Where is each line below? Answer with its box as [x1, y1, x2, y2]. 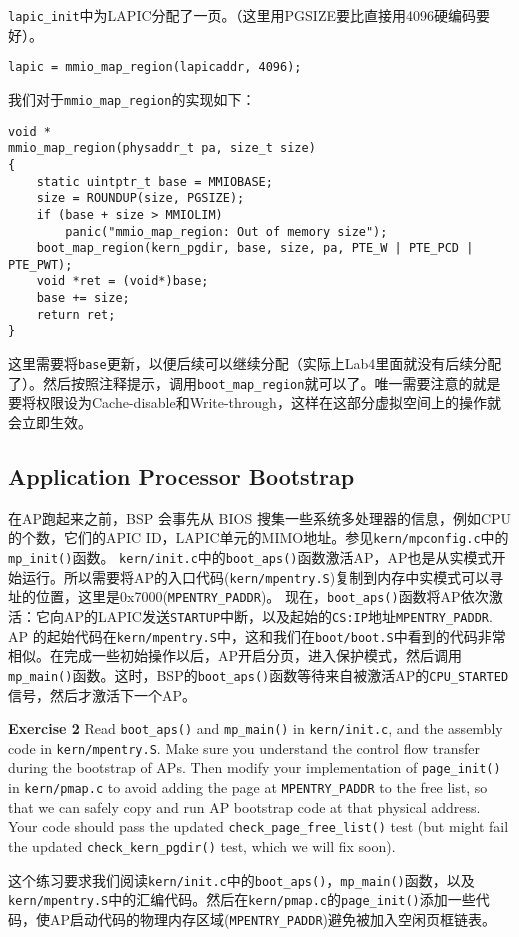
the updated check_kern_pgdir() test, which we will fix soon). [8, 836, 396, 857]
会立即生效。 [8, 412, 92, 432]
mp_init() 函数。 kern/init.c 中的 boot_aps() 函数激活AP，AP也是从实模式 [8, 547, 492, 568]
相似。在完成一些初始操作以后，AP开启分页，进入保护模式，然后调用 [8, 645, 463, 666]
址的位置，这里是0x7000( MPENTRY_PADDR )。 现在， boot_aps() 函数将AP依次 [8, 586, 489, 607]
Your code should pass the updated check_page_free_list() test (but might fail [8, 816, 509, 837]
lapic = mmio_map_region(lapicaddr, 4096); [8, 60, 302, 75]
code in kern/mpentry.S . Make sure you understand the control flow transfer [8, 737, 481, 758]
